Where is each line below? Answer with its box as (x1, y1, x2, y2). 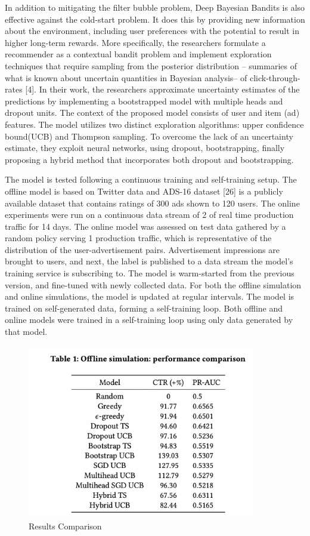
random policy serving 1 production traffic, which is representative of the (5, 232, 272, 244)
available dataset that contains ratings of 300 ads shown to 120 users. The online (5, 196, 300, 209)
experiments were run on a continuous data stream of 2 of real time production (5, 208, 294, 221)
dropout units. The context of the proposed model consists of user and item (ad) (5, 106, 300, 119)
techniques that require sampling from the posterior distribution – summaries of (5, 59, 297, 72)
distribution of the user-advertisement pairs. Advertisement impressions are (5, 243, 280, 255)
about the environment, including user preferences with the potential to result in (5, 24, 299, 37)
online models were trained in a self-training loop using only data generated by (5, 313, 293, 326)
